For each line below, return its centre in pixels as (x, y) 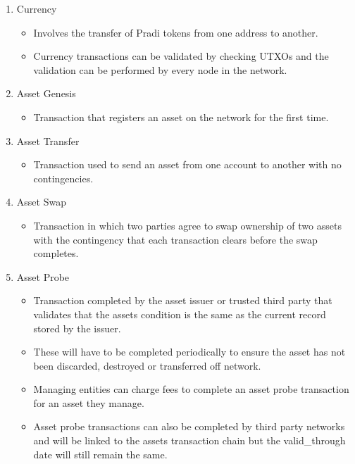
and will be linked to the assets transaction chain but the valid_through (189, 440)
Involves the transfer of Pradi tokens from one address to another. (176, 32)
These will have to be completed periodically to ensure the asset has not (189, 352)
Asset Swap (41, 202)
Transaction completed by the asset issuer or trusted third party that (183, 300)
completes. (56, 253)
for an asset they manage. (89, 402)
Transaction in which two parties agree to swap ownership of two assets (187, 225)
